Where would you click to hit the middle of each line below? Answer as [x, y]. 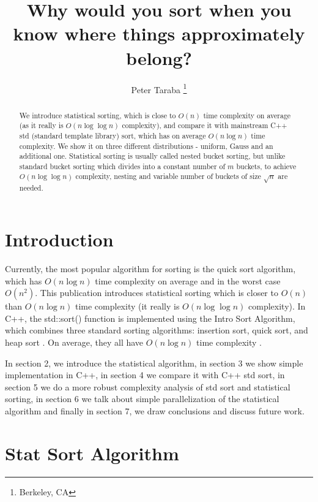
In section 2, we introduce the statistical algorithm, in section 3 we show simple [154, 363]
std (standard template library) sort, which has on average [113, 135]
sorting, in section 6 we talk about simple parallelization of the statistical [142, 399]
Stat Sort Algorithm [92, 453]
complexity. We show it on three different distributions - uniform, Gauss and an [146, 146]
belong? [159, 57]
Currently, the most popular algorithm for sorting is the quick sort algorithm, [150, 269]
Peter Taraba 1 [159, 88]
